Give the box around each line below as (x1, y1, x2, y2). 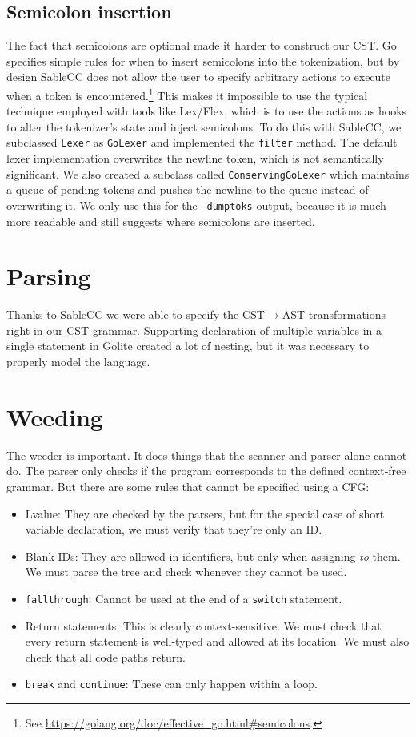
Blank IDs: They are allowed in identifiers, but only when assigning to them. (25, 547, 401, 564)
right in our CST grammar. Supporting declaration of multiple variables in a (6, 321, 382, 338)
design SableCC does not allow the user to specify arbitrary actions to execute (6, 68, 391, 85)
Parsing (6, 260, 91, 292)
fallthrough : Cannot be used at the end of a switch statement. (25, 590, 342, 606)
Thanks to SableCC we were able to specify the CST (6, 306, 265, 323)
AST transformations (282, 306, 386, 323)
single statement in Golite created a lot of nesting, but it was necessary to (6, 337, 370, 354)
